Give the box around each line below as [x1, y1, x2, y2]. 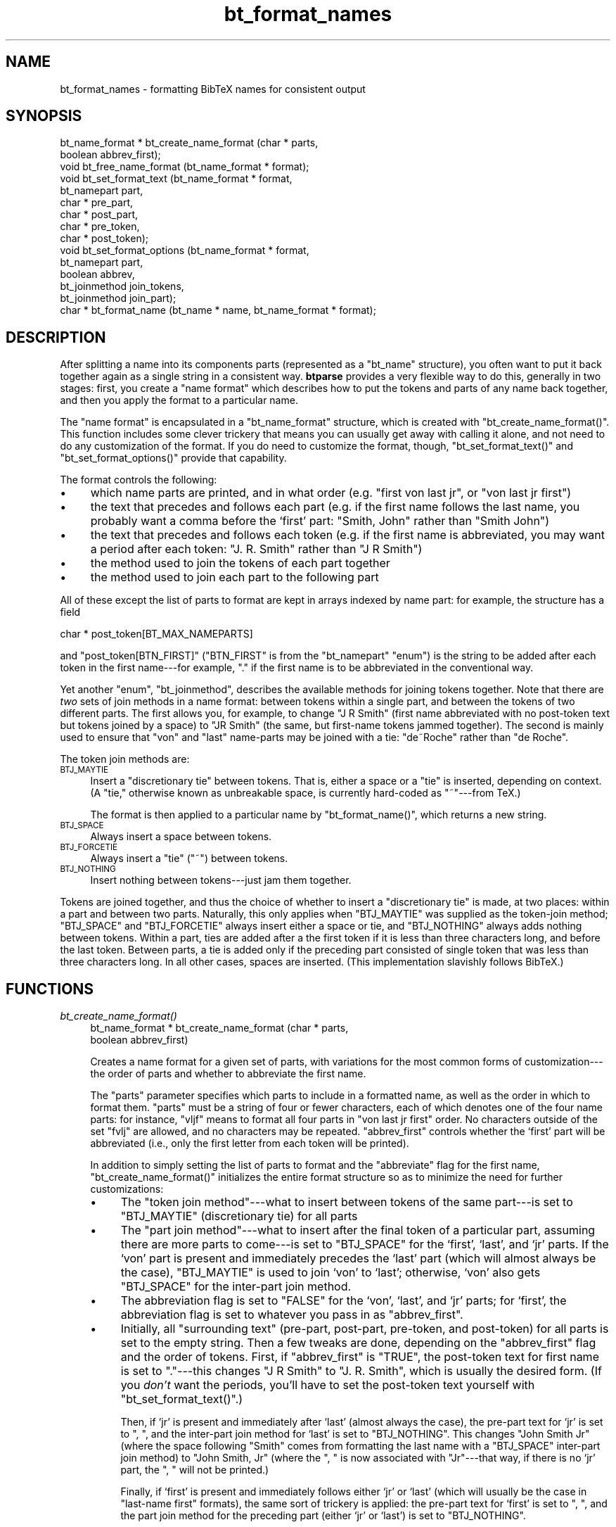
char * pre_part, [60, 196, 133, 209]
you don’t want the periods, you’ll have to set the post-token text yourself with [120, 1378, 535, 1393]
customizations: [90, 1183, 164, 1196]
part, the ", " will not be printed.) [120, 1464, 269, 1476]
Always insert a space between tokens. [90, 830, 272, 843]
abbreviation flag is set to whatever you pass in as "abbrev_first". [120, 1307, 463, 1322]
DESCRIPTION [6, 328, 106, 346]
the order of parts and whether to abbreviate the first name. [90, 1067, 366, 1080]
